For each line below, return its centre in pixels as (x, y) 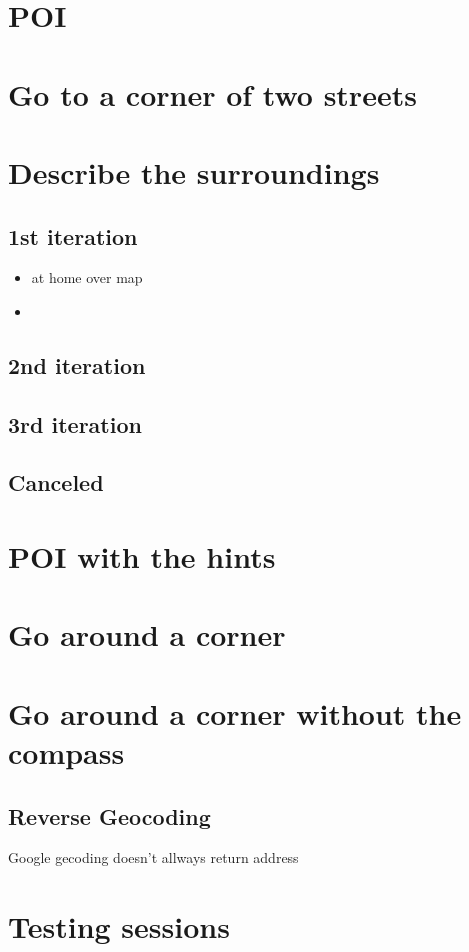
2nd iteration (77, 364)
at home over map (87, 277)
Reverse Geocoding (109, 815)
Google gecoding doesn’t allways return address (153, 857)
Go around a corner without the (235, 712)
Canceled (56, 482)
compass (66, 751)
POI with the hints (142, 556)
